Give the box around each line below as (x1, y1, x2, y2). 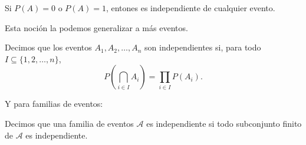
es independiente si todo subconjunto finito (146, 117, 302, 129)
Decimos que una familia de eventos (5, 117, 134, 129)
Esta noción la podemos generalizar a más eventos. (5, 21, 188, 33)
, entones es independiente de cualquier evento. (106, 2, 275, 14)
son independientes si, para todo (144, 41, 261, 53)
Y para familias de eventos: (5, 97, 103, 110)
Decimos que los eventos (5, 41, 92, 53)
